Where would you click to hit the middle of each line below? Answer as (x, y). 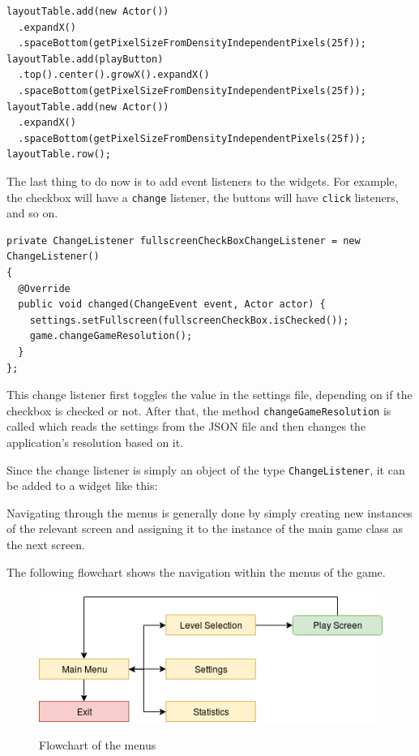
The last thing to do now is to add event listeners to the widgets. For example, (202, 180)
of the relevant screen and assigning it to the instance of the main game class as (205, 528)
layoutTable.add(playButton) (85, 59)
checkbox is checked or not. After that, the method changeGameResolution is (199, 410)
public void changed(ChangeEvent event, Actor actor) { (172, 305)
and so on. (32, 213)
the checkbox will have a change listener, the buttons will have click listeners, (203, 197)
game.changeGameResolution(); (111, 336)
